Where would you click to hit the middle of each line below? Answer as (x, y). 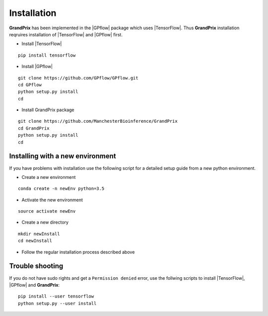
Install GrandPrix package (48, 110)
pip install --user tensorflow (56, 296)
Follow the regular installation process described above (78, 252)
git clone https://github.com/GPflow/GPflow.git (78, 78)
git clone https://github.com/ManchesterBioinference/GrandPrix (98, 121)
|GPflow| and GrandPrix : (34, 285)
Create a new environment (49, 177)
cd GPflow (30, 85)
